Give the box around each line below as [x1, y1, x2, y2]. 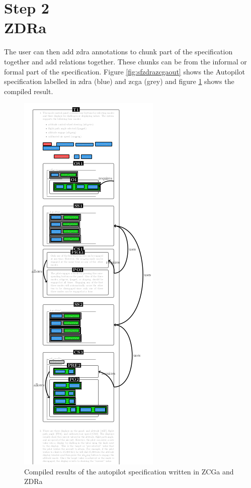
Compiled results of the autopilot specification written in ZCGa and [24, 466, 234, 476]
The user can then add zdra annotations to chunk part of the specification [4, 46, 233, 57]
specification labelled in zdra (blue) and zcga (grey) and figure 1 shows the [4, 76, 234, 87]
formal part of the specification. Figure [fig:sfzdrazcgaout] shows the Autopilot [4, 66, 245, 76]
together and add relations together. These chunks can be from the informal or [4, 56, 247, 66]
